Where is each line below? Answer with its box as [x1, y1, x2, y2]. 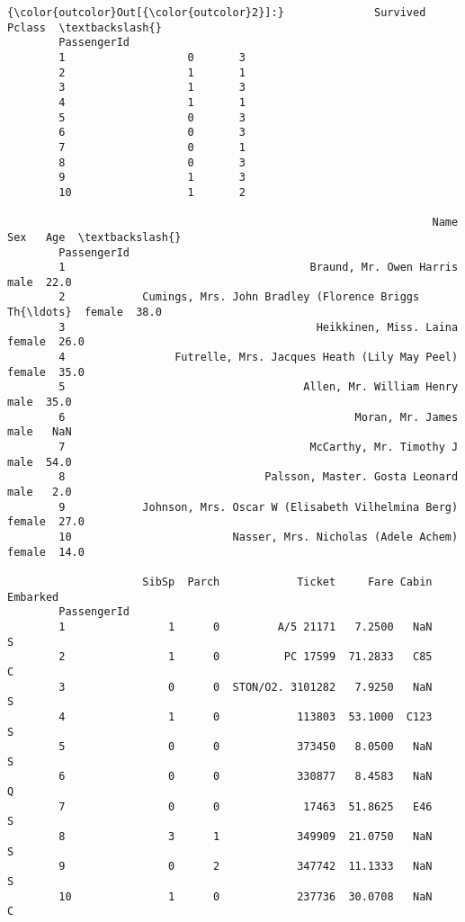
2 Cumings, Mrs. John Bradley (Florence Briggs [58, 291, 420, 304]
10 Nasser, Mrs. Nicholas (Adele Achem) [58, 530, 459, 543]
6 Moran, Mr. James [58, 410, 459, 424]
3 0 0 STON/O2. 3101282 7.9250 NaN [58, 680, 433, 694]
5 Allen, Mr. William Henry [58, 380, 459, 394]
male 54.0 [7, 455, 72, 469]
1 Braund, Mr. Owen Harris [58, 261, 459, 274]
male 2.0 [7, 486, 72, 498]
